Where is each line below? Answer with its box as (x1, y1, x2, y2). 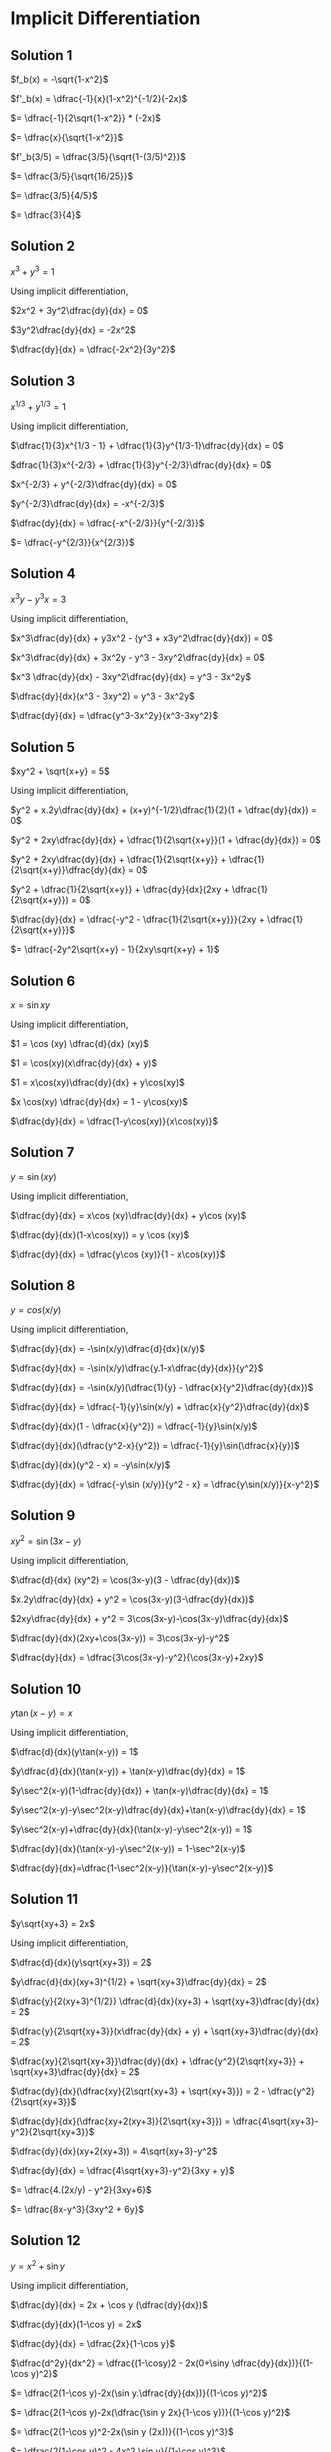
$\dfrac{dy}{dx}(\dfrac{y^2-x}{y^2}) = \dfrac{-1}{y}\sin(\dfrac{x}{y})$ (10, 1439, 300, 1451)
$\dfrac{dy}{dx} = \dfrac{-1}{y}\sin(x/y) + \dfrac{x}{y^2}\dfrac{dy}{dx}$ (10, 1400, 310, 1412)
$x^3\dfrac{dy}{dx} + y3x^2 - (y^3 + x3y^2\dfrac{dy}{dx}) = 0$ (10, 632, 273, 644)
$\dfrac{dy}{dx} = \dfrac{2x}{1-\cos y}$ (10, 2338, 176, 2350)
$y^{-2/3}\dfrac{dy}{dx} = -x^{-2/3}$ (10, 497, 165, 509)
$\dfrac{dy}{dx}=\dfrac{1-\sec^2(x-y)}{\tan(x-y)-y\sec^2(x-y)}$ (10, 1862, 274, 1874)
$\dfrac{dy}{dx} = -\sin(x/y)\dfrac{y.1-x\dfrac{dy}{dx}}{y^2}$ (10, 1362, 264, 1374)
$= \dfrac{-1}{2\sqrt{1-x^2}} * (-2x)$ (10, 112, 162, 124)
